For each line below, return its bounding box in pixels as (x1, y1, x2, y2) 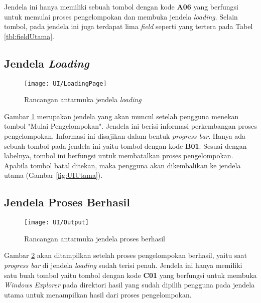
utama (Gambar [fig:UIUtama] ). (4, 170, 103, 180)
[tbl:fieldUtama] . (4, 31, 54, 41)
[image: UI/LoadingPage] (24, 80, 107, 87)
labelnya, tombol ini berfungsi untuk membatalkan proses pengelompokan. (4, 150, 233, 161)
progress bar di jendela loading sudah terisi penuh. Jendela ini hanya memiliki (4, 260, 242, 270)
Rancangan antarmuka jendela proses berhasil (24, 233, 165, 243)
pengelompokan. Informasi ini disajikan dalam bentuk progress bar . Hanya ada (4, 131, 246, 141)
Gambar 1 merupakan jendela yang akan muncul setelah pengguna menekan (4, 111, 239, 121)
